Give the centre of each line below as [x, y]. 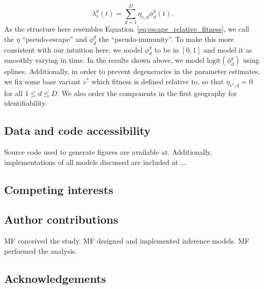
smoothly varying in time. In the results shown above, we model [104, 60]
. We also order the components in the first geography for [147, 93]
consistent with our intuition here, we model [73, 49]
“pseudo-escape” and [55, 39]
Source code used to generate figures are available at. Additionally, [108, 152]
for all [14, 93]
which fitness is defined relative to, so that [158, 81]
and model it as [228, 49]
